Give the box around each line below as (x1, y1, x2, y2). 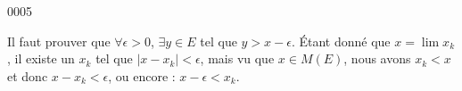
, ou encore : (108, 66, 176, 85)
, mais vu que (200, 49, 275, 68)
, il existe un (7, 49, 75, 68)
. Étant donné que (291, 31, 391, 50)
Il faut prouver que (7, 31, 111, 50)
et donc (7, 66, 48, 85)
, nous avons (343, 49, 411, 68)
